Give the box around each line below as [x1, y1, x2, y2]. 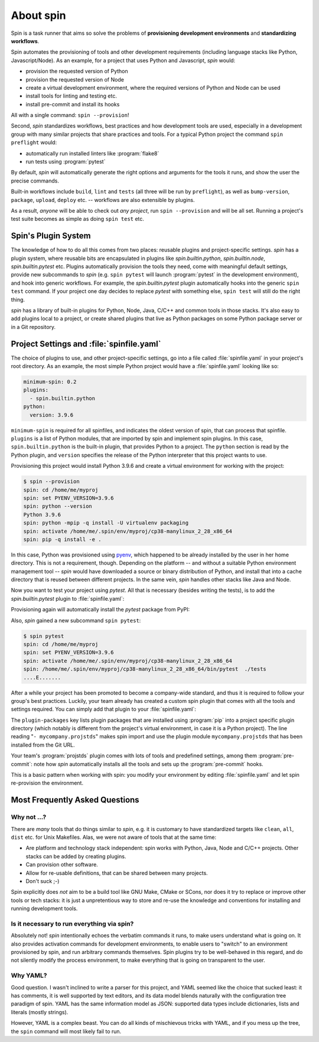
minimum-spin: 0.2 [23, 379, 77, 385]
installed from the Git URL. [11, 741, 75, 748]
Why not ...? [11, 813, 47, 821]
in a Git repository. [11, 323, 56, 330]
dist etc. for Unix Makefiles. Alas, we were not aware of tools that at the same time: [11, 833, 217, 841]
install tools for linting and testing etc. [25, 92, 118, 100]
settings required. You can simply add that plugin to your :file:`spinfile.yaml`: [11, 706, 196, 713]
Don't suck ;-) [25, 877, 60, 884]
